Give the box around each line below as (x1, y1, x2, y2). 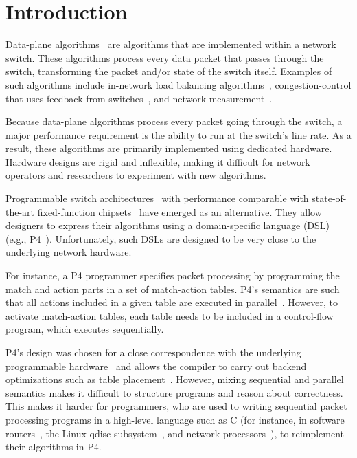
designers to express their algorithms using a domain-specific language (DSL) (5, 218, 330, 232)
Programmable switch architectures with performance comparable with (5, 191, 309, 206)
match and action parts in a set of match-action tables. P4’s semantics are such (5, 281, 340, 296)
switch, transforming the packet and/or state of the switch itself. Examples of (5, 64, 332, 78)
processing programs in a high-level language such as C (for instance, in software (5, 412, 345, 426)
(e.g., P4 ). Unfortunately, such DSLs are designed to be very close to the (5, 231, 316, 246)
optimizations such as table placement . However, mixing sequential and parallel (5, 372, 344, 386)
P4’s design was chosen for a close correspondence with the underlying (5, 345, 301, 359)
